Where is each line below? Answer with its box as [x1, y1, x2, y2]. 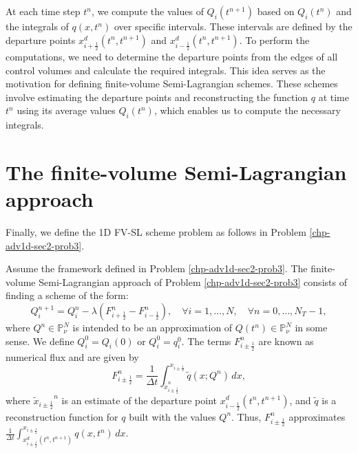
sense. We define [6, 333, 74, 348]
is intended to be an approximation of [72, 320, 233, 335]
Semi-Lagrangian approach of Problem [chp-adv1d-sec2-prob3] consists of [39, 274, 347, 289]
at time [318, 89, 350, 104]
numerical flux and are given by [6, 349, 139, 364]
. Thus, [231, 409, 262, 423]
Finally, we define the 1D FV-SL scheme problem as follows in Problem [6, 225, 306, 239]
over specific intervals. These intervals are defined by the [114, 19, 352, 33]
